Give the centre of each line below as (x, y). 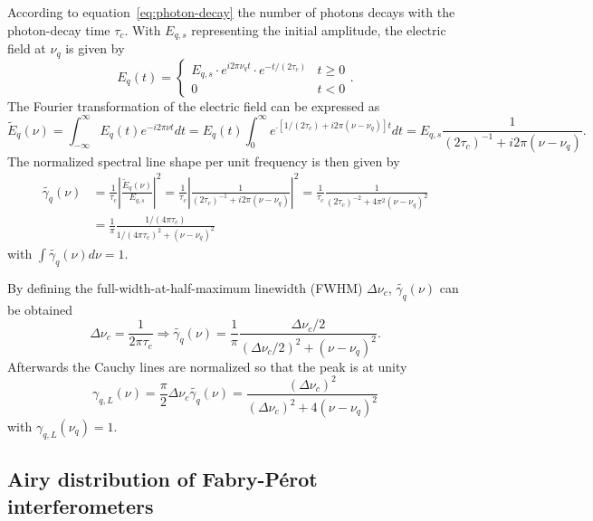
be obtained (40, 309)
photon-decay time (59, 29)
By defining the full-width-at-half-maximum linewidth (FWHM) (185, 287)
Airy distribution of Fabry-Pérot (163, 479)
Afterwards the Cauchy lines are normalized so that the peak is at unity (207, 366)
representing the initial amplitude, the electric (319, 29)
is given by (95, 48)
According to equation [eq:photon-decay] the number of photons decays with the (231, 12)
